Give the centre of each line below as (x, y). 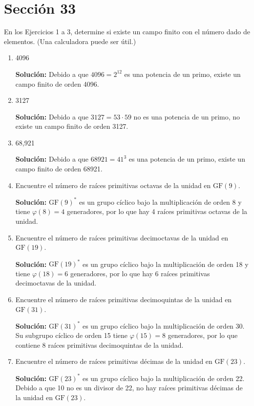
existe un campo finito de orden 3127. (72, 126)
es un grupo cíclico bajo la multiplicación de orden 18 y (165, 264)
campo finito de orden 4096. (57, 84)
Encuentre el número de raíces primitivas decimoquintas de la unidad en (124, 299)
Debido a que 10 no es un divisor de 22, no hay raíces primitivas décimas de (129, 388)
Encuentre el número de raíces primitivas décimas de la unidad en (114, 361)
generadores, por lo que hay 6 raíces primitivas (140, 273)
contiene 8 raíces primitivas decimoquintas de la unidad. (99, 345)
